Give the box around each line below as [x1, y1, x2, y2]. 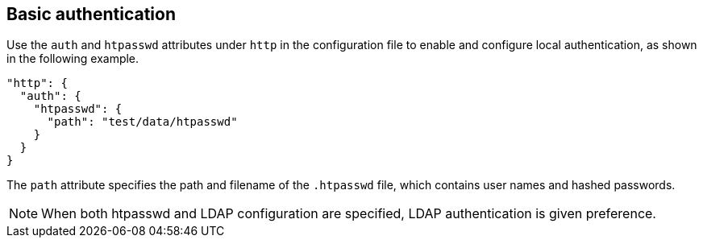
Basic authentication [6, 4, 176, 24]
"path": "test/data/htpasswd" [47, 115, 238, 129]
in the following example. [6, 52, 139, 66]
